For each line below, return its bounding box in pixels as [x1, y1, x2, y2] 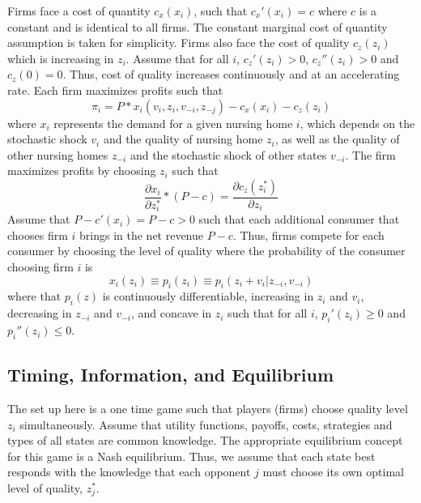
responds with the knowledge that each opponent [7, 463, 251, 480]
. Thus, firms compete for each [232, 226, 385, 243]
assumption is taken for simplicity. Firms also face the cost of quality [7, 34, 350, 51]
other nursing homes [7, 146, 108, 163]
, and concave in [130, 305, 212, 322]
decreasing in [7, 305, 72, 322]
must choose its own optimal [262, 463, 404, 480]
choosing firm [7, 258, 74, 275]
